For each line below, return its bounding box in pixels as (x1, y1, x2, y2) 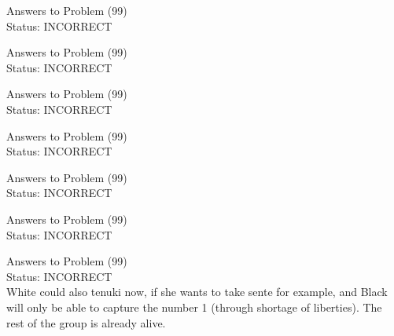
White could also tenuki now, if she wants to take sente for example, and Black (6, 283, 388, 300)
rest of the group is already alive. (6, 314, 166, 331)
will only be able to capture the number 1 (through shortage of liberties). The (6, 298, 382, 315)
